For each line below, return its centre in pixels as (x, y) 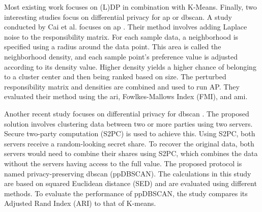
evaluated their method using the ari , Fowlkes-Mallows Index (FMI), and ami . (126, 96)
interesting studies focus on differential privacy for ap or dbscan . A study (118, 17)
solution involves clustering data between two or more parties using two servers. (128, 123)
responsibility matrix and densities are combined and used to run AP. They (122, 86)
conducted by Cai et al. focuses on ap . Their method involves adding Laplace (126, 27)
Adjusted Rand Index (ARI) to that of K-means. (80, 203)
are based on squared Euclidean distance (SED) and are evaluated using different (130, 183)
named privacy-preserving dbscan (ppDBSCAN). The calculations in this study (128, 173)
